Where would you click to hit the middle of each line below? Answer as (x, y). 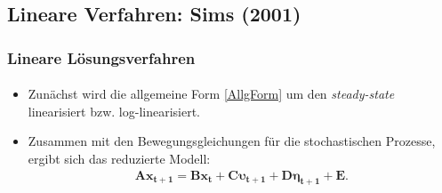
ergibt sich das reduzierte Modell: (119, 158)
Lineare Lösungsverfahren (101, 57)
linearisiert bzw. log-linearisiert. (114, 111)
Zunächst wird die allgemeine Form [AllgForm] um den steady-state (211, 94)
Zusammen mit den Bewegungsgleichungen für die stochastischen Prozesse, (232, 141)
